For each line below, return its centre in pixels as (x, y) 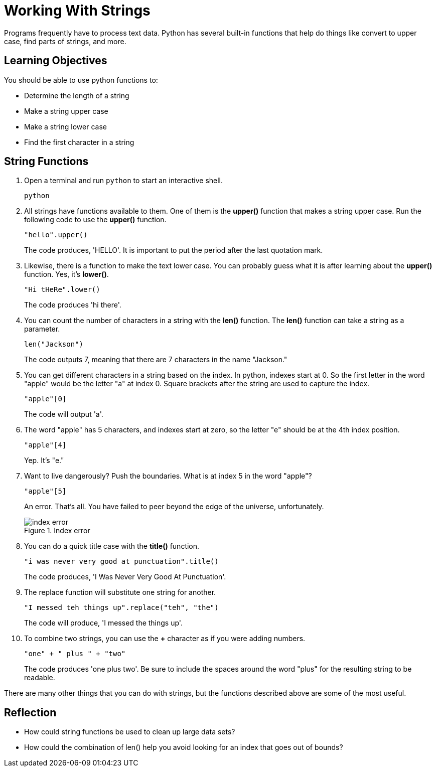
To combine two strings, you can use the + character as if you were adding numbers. (165, 639)
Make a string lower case (65, 126)
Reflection (30, 712)
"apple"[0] (45, 399)
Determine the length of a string (77, 95)
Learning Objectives (56, 61)
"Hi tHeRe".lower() (62, 290)
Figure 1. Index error (57, 531)
